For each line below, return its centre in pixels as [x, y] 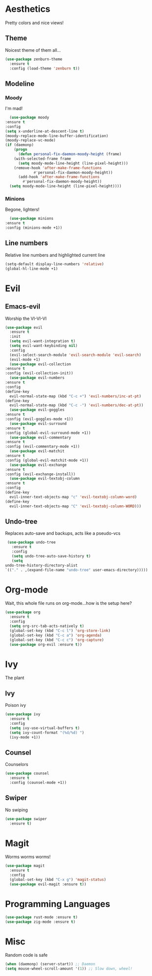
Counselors [17, 765]
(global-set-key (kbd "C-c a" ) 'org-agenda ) [56, 635]
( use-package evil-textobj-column [45, 479]
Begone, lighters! [22, 209]
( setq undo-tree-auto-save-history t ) [51, 556]
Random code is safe [26, 955]
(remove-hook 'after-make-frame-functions [58, 168]
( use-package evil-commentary [40, 437]
